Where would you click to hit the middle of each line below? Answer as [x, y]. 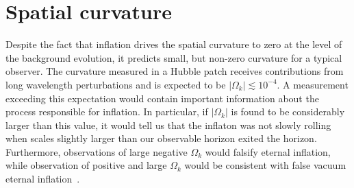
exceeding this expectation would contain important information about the [162, 98]
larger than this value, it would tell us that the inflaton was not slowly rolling [168, 125]
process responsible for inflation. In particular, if [107, 111]
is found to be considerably [288, 111]
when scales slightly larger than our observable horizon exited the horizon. [161, 138]
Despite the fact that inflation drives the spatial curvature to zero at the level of [174, 44]
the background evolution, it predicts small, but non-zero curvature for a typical [174, 57]
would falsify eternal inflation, [268, 151]
